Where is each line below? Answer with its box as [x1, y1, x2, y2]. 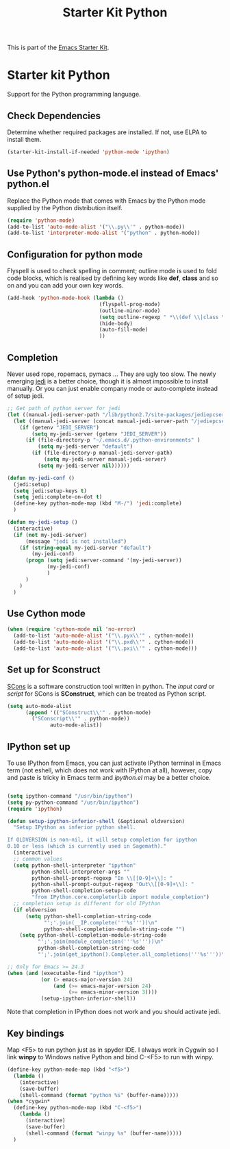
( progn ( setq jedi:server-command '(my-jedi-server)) [25, 557, 183, 564]
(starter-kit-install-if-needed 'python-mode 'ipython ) [7, 149, 170, 155]
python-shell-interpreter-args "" [31, 868, 130, 875]
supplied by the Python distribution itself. [7, 203, 123, 212]
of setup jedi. [7, 392, 44, 400]
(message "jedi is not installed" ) [25, 538, 127, 545]
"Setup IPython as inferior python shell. [13, 824, 136, 831]
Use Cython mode [7, 607, 86, 619]
